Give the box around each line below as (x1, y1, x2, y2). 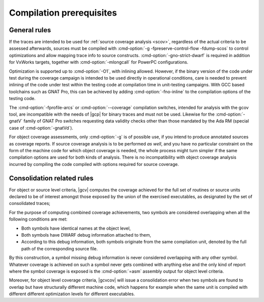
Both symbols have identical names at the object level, (21, 225, 131, 231)
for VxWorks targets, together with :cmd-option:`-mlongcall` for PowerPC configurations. (9, 59, 188, 65)
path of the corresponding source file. (21, 245, 98, 251)
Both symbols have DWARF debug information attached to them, (21, 232, 152, 238)
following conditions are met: (9, 216, 68, 222)
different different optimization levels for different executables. (9, 291, 135, 297)
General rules (9, 26, 51, 34)
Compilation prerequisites (9, 7, 117, 18)
